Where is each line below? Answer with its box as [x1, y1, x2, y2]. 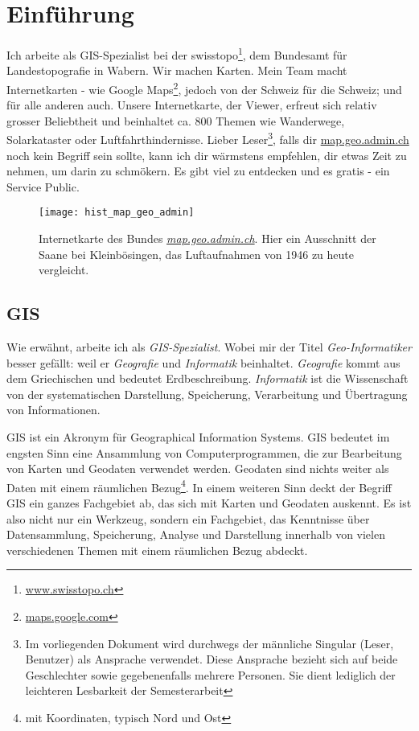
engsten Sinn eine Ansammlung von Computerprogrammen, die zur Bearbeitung [6, 444, 402, 461]
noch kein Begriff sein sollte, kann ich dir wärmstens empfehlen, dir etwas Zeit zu [6, 146, 407, 163]
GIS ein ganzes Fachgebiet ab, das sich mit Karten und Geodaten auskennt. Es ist [6, 495, 412, 511]
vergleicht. [39, 261, 89, 278]
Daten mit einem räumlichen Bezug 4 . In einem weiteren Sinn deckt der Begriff [6, 476, 392, 495]
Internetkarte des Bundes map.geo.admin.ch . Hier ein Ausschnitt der [39, 230, 376, 247]
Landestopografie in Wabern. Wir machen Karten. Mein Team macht [6, 62, 347, 79]
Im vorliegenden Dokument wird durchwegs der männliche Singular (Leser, [25, 634, 394, 651]
